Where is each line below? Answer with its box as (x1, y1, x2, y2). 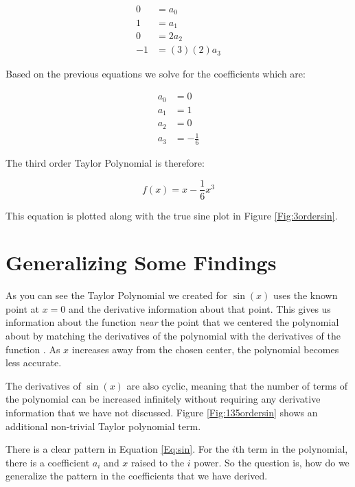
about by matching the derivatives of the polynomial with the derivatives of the (5, 329, 341, 343)
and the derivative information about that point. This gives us (69, 301, 331, 316)
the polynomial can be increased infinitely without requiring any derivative (5, 392, 321, 406)
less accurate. (5, 355, 62, 370)
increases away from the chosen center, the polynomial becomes (71, 342, 339, 356)
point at (5, 301, 40, 316)
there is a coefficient (5, 455, 90, 469)
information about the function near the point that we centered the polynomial (5, 315, 339, 329)
